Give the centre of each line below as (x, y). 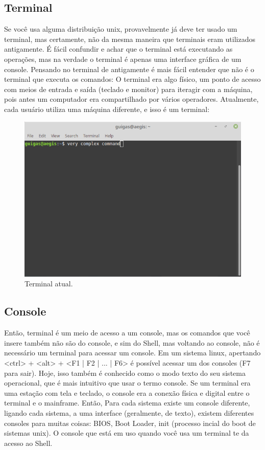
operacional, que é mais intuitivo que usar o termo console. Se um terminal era (127, 383)
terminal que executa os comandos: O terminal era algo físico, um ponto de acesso (132, 79)
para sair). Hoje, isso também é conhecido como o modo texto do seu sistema (125, 373)
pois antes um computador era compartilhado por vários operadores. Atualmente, (131, 99)
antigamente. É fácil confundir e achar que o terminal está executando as (118, 49)
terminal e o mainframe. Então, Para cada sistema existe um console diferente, (127, 403)
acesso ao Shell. (28, 443)
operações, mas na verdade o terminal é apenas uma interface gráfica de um (123, 59)
